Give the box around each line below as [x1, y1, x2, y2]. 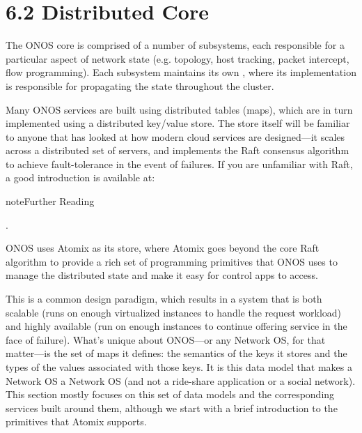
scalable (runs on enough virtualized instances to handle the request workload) [6, 305, 342, 319]
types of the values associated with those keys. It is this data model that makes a [6, 360, 353, 374]
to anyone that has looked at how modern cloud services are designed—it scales [6, 129, 345, 144]
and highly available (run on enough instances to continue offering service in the [6, 319, 347, 333]
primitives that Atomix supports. [6, 414, 147, 429]
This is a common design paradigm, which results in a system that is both [6, 291, 322, 306]
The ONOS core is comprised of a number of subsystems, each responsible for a [6, 38, 345, 52]
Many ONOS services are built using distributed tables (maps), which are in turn [6, 102, 353, 116]
